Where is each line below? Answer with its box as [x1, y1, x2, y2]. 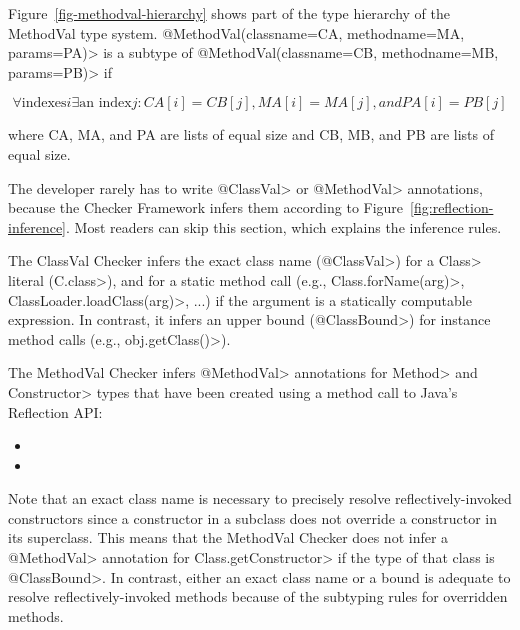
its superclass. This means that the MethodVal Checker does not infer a [8, 527, 449, 548]
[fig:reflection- [410, 197, 494, 218]
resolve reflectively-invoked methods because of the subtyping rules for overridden [8, 586, 508, 607]
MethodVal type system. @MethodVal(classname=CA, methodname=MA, [8, 22, 465, 43]
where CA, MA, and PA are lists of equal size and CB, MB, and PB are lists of [8, 124, 494, 145]
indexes [21, 96, 67, 111]
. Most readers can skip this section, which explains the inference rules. [66, 216, 502, 237]
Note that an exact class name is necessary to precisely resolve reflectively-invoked [8, 488, 512, 509]
